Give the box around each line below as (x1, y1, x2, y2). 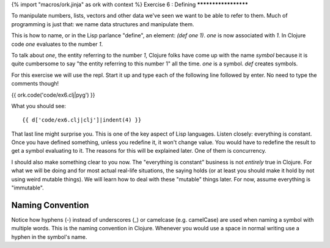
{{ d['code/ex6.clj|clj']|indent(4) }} (22, 117, 142, 123)
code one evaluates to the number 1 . (11, 40, 103, 48)
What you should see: (11, 102, 67, 109)
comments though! (11, 80, 59, 87)
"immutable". (11, 184, 44, 192)
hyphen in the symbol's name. (11, 233, 87, 241)
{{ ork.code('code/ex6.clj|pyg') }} (11, 91, 95, 98)
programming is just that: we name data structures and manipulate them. (11, 20, 194, 27)
